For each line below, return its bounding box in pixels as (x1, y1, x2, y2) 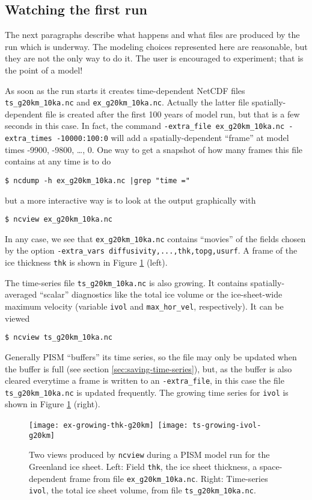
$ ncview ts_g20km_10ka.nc (5, 333, 112, 342)
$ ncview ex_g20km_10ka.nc (5, 215, 112, 224)
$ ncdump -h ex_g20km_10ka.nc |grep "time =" (5, 176, 190, 185)
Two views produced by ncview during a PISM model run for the (29, 448, 270, 461)
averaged (5, 288, 37, 301)
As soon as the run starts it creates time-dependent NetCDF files (5, 84, 245, 96)
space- (259, 460, 283, 473)
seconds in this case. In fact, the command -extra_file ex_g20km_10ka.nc (5, 119, 285, 132)
